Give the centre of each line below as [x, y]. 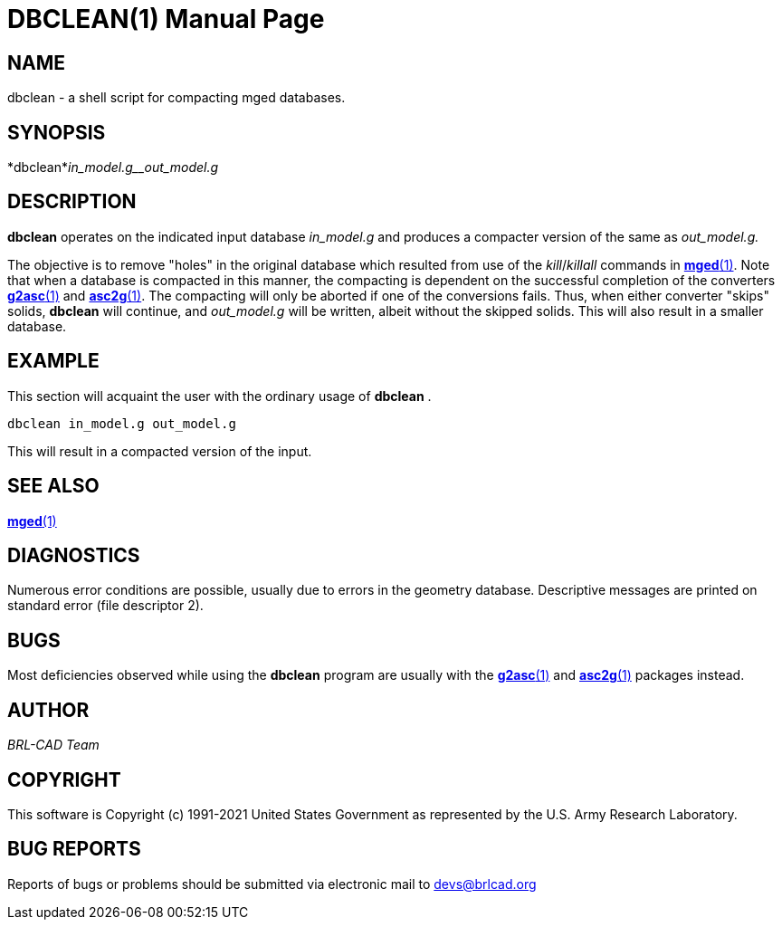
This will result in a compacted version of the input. [160, 451]
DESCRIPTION [72, 202]
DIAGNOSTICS [74, 555]
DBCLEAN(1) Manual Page [166, 19]
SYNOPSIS [57, 132]
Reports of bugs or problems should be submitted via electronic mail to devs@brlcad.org [272, 884]
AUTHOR [48, 710]
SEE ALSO [53, 486]
